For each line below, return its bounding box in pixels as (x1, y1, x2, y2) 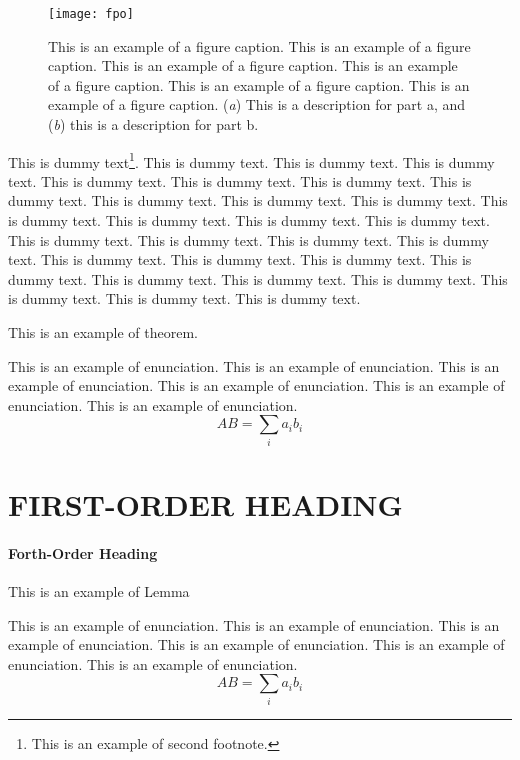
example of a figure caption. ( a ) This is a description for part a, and (48, 94, 466, 115)
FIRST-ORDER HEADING (8, 483, 403, 524)
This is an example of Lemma (8, 580, 190, 601)
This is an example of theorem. (8, 322, 198, 343)
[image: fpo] (48, 7, 134, 21)
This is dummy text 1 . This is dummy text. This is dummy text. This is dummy (8, 148, 495, 172)
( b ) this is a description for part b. (48, 114, 259, 135)
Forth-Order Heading (8, 542, 158, 563)
